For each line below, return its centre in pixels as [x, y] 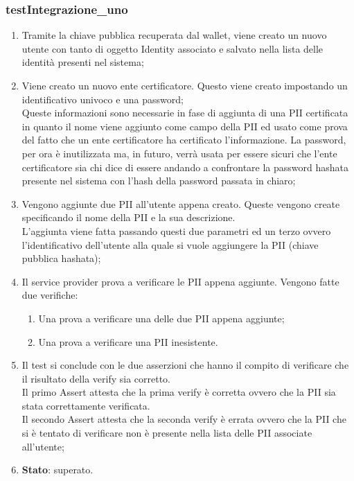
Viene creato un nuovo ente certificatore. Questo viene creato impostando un [185, 85]
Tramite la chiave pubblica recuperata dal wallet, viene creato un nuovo [174, 35]
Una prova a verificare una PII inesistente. [128, 341]
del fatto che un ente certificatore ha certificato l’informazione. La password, [184, 140]
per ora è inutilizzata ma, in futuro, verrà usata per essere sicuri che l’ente [179, 153]
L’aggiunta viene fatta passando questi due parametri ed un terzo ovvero [176, 230]
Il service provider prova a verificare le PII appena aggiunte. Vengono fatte [180, 281]
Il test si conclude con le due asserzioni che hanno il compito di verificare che [185, 365]
